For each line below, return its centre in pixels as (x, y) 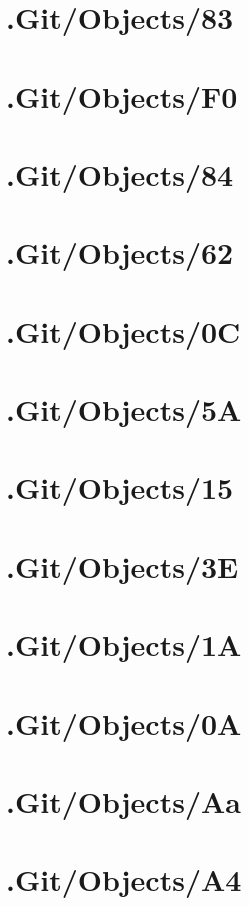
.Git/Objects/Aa (123, 800)
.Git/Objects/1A (124, 644)
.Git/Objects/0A (124, 722)
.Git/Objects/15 (120, 487)
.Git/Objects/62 (120, 252)
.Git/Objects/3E (122, 565)
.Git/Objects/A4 (124, 879)
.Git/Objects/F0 (122, 95)
